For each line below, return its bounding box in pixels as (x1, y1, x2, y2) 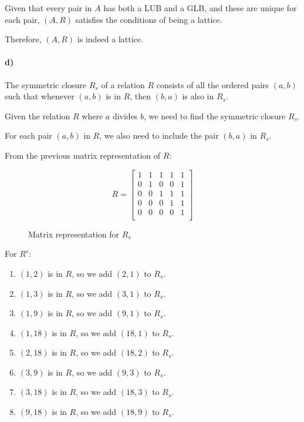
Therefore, (5, 33, 42, 45)
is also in (182, 90, 214, 102)
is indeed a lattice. (77, 33, 143, 45)
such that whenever (5, 90, 75, 102)
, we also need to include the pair (99, 129, 219, 142)
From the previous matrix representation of (5, 149, 161, 161)
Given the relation (5, 109, 70, 122)
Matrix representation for (28, 227, 120, 240)
